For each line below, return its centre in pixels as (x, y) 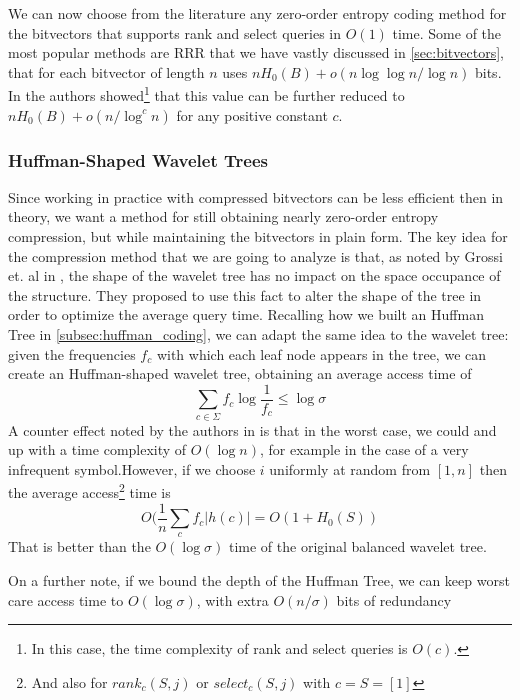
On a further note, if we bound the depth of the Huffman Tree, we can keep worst (259, 580)
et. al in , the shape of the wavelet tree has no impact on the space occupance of (254, 275)
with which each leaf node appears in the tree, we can (321, 353)
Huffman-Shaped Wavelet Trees (138, 159)
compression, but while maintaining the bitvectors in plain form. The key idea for (258, 236)
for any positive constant (252, 114)
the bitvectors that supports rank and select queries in (175, 32)
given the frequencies (72, 353)
